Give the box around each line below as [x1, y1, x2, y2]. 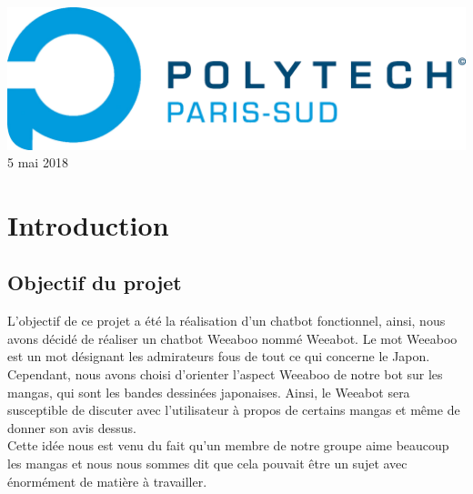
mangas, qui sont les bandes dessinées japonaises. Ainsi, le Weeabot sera [7, 382, 410, 401]
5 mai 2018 [7, 153, 68, 172]
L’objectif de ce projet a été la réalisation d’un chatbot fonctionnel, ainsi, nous [7, 311, 446, 330]
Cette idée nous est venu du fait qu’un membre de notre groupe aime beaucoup [7, 436, 449, 455]
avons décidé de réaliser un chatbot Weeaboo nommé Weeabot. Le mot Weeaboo [7, 328, 458, 348]
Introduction [7, 206, 169, 243]
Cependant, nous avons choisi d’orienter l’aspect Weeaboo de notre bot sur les [7, 365, 443, 384]
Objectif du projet [7, 268, 182, 297]
